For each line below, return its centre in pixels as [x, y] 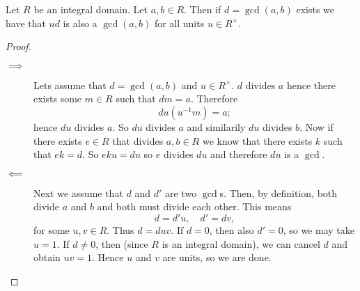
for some [52, 229]
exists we [315, 9]
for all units [179, 23]
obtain [47, 257]
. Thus [120, 229]
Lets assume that [70, 85]
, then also [232, 229]
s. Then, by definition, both [279, 192]
